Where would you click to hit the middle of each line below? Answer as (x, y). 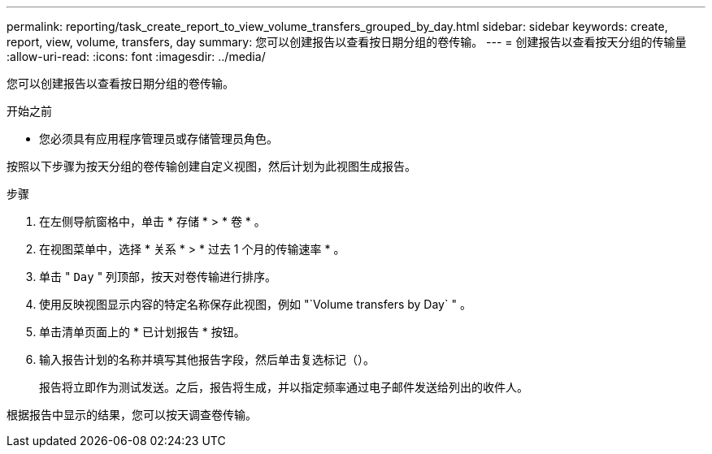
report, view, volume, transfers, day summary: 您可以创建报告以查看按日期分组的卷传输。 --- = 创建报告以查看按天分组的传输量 (347, 42)
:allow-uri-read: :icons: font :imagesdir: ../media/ (136, 56)
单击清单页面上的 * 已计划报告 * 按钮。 (142, 332)
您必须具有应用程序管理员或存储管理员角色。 (158, 138)
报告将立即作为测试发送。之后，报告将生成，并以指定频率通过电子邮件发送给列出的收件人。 (284, 387)
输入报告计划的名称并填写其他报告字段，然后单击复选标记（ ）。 (207, 359)
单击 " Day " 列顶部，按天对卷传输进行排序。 (158, 277)
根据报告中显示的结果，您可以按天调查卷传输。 (132, 415)
